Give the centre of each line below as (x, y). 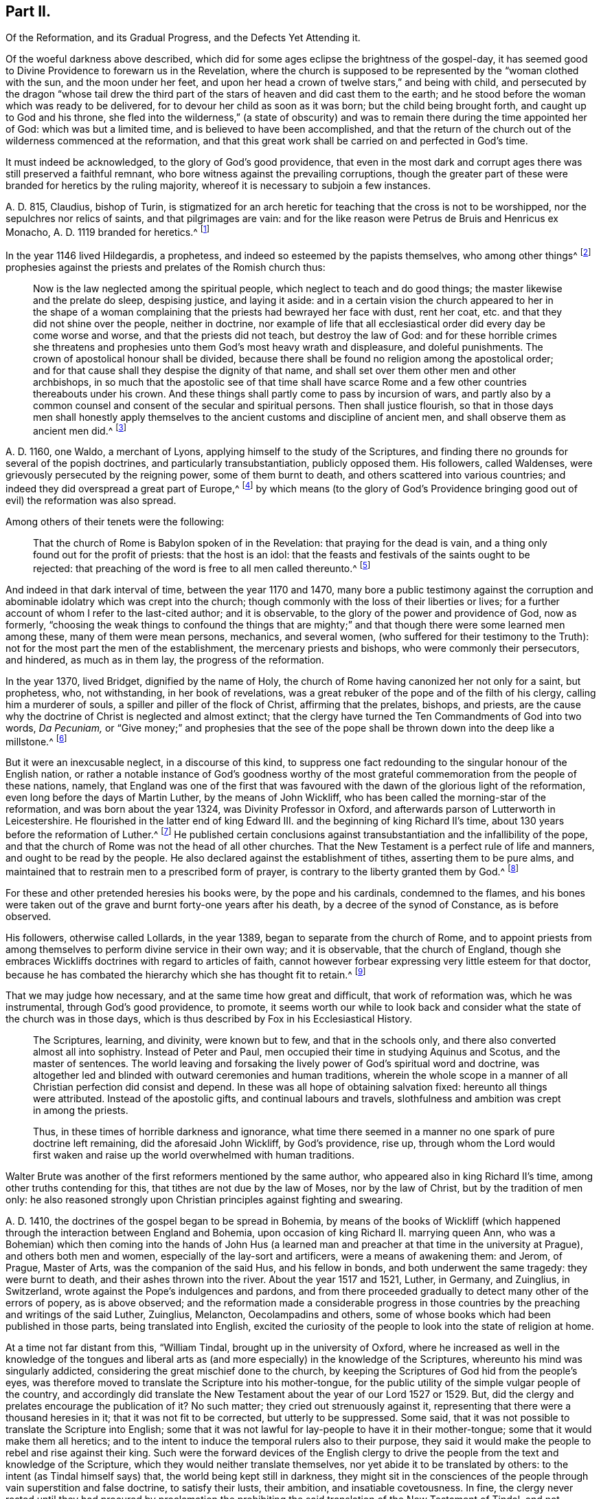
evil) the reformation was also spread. (91, 501)
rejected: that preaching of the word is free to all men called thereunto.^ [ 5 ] (202, 567)
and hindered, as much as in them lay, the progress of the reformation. (165, 659)
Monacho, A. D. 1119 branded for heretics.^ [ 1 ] (108, 231)
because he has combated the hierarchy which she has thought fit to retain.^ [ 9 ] (186, 973)
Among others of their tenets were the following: (115, 522)
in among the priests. (81, 1110)
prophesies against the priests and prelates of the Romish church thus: (166, 267)
